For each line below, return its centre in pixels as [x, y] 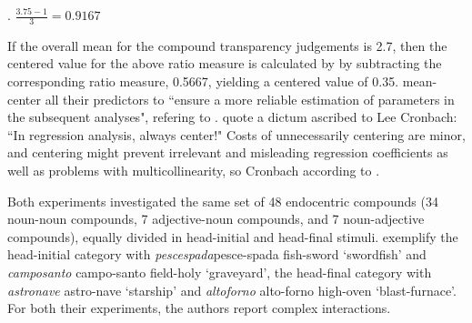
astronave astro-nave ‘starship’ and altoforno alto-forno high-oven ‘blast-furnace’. [232, 290]
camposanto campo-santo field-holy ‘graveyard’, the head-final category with [220, 272]
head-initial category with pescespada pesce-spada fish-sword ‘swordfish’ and [217, 254]
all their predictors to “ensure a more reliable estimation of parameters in [250, 99]
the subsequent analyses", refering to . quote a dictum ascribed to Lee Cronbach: [232, 117]
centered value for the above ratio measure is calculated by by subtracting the [225, 63]
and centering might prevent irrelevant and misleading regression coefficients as [228, 152]
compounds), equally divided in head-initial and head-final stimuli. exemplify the [233, 236]
